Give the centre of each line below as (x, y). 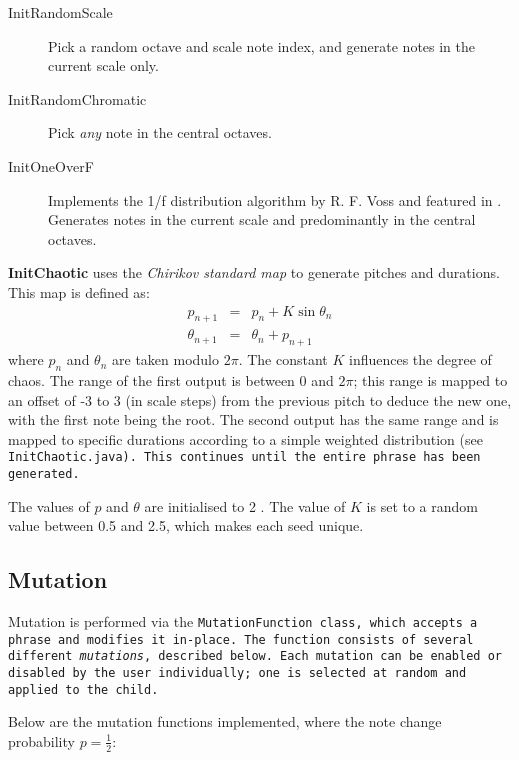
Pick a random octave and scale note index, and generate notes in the (262, 45)
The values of (49, 505)
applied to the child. (83, 689)
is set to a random (422, 505)
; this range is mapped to (430, 379)
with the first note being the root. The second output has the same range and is (253, 419)
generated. (44, 474)
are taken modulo (166, 359)
